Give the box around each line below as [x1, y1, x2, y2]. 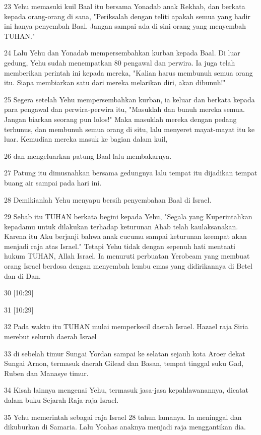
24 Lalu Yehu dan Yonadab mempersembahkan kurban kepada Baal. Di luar [4, 47, 240, 58]
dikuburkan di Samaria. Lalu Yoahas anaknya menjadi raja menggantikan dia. [4, 421, 246, 432]
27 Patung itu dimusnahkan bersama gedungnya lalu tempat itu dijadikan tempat [4, 167, 257, 178]
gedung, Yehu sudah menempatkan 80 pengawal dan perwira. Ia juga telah [4, 57, 235, 68]
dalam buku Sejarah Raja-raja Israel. [4, 395, 119, 405]
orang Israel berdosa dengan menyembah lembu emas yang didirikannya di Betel [4, 261, 252, 271]
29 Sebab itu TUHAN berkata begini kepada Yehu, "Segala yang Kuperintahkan [4, 211, 252, 222]
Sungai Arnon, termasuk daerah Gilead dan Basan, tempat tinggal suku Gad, [4, 358, 244, 368]
